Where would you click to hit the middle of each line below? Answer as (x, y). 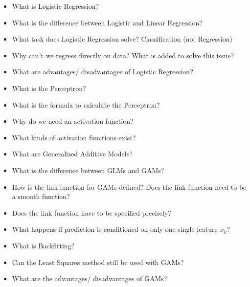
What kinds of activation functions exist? (74, 137)
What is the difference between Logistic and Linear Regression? (107, 22)
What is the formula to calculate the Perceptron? (86, 104)
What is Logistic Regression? (56, 6)
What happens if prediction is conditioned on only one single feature (115, 229)
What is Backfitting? (43, 245)
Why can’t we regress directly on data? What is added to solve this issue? (123, 55)
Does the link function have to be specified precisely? (91, 212)
